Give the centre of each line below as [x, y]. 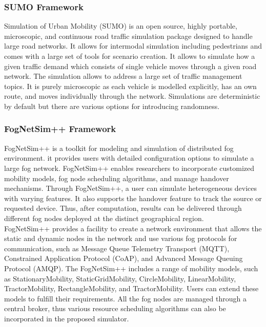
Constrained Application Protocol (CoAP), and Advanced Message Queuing [124, 258]
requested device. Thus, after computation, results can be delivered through [123, 208]
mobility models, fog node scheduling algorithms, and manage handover [117, 178]
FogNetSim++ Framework [60, 129]
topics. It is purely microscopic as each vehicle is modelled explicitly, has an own [130, 86]
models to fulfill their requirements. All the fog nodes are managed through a [125, 298]
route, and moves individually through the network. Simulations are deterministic [132, 96]
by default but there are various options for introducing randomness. [112, 106]
